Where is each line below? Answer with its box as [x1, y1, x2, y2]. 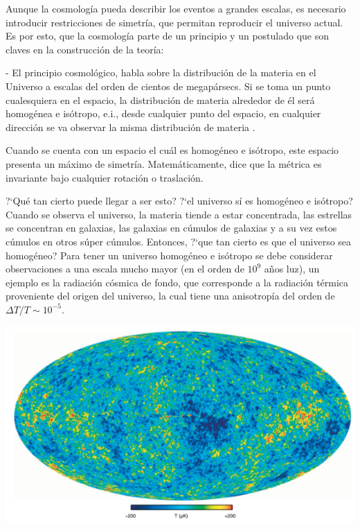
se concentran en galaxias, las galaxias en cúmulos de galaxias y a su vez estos [6, 220, 337, 235]
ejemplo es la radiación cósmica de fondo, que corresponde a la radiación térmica [6, 275, 349, 289]
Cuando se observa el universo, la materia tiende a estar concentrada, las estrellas [6, 207, 352, 221]
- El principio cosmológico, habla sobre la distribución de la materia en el [6, 65, 316, 80]
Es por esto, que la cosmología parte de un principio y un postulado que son [6, 28, 329, 43]
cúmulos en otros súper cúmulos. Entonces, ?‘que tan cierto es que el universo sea [6, 234, 352, 248]
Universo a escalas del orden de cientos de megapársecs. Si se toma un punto [6, 78, 331, 93]
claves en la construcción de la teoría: [6, 42, 164, 56]
